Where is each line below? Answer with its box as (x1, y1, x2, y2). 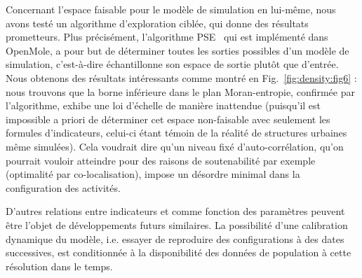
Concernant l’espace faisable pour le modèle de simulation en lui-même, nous (6, 2, 336, 16)
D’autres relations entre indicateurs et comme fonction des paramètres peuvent (6, 204, 345, 218)
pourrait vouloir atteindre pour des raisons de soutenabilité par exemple (6, 153, 316, 167)
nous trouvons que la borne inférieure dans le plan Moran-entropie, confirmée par (6, 84, 355, 99)
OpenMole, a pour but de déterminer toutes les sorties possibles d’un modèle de (6, 43, 349, 57)
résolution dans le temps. (6, 258, 113, 273)
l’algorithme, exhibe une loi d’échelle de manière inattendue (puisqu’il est (6, 98, 321, 113)
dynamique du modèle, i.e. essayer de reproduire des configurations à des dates (6, 231, 344, 246)
